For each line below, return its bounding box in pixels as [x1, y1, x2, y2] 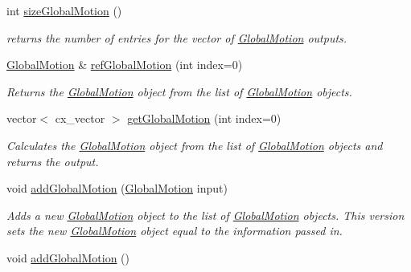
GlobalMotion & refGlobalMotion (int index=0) [6, 56, 243, 73]
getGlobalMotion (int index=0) [127, 110, 282, 127]
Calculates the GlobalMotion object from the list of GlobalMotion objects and [6, 136, 383, 153]
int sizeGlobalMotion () [6, 2, 122, 18]
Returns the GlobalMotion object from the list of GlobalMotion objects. [6, 83, 352, 99]
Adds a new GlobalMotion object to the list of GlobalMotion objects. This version [6, 206, 405, 223]
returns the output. [6, 152, 99, 169]
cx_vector [55, 110, 105, 127]
